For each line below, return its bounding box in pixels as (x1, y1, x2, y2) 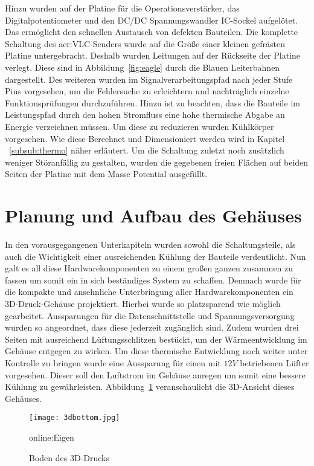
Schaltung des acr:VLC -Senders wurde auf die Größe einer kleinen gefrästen (5, 37, 285, 50)
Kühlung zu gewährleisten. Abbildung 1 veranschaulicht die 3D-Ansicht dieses (5, 380, 295, 393)
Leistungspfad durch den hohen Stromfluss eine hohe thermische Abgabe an (5, 108, 285, 121)
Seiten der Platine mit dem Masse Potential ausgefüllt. (5, 167, 208, 180)
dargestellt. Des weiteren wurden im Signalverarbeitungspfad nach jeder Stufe (5, 73, 293, 85)
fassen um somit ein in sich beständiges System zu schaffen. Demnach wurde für (5, 273, 301, 286)
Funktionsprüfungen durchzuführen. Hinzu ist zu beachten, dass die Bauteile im (5, 96, 300, 109)
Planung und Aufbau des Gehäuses (5, 203, 302, 228)
